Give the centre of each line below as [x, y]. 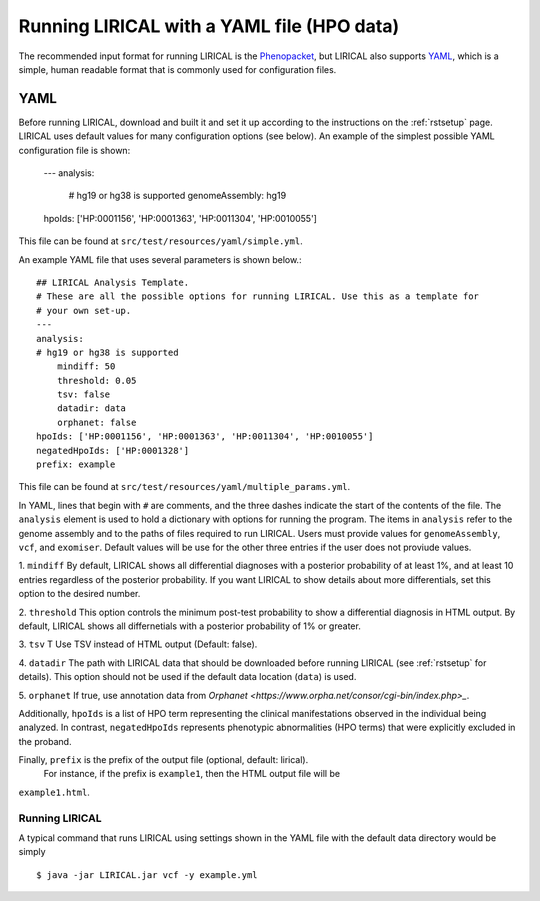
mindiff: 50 [86, 366]
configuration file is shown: [74, 150]
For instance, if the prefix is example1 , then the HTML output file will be [191, 774]
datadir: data [91, 408]
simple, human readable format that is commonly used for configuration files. [177, 69]
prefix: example [76, 464]
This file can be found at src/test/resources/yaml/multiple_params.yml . [184, 487]
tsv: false [83, 394]
